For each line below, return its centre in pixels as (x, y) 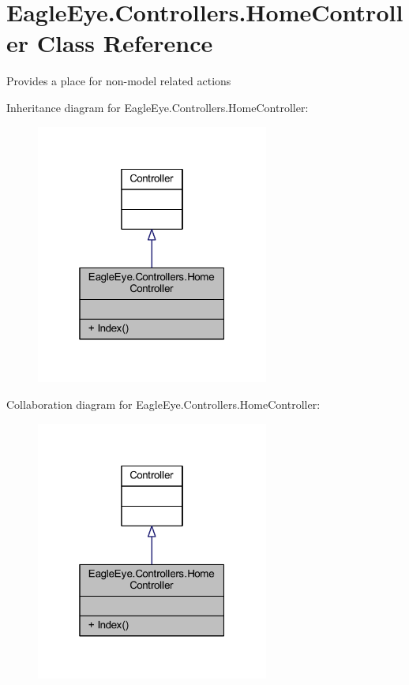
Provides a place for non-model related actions (119, 81)
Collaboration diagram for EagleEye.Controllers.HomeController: (163, 404)
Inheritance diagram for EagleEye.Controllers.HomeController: (158, 107)
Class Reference (125, 43)
